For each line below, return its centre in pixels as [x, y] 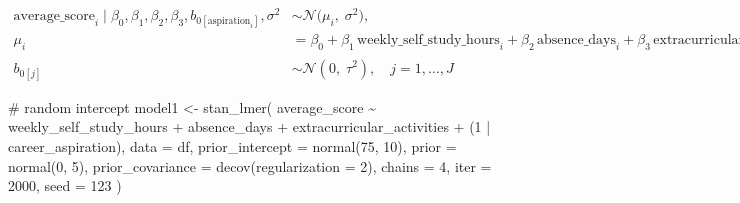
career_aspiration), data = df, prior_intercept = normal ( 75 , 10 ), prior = [232, 145]
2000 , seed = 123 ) [65, 185]
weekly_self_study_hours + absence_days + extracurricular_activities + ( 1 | [249, 126]
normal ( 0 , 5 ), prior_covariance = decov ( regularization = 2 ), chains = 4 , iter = [250, 165]
